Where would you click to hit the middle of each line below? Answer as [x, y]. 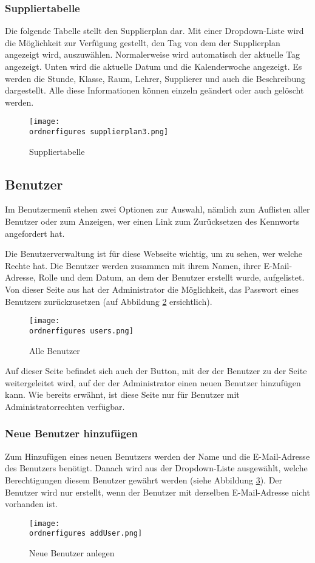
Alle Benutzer [55, 350]
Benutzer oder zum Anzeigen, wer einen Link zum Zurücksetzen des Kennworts [152, 221]
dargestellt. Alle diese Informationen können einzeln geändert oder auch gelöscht [154, 90]
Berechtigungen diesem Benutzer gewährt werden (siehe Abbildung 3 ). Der [144, 479]
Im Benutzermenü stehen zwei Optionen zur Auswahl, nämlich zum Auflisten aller [157, 209]
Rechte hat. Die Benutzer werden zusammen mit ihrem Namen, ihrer [133, 265]
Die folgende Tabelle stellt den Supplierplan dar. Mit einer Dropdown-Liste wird [154, 31]
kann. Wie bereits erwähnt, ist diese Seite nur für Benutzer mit [122, 394]
